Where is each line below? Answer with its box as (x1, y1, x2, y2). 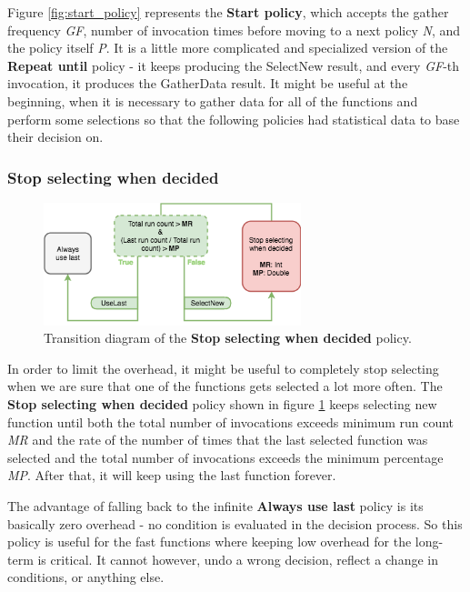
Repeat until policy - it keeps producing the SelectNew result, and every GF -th (7, 55, 460, 75)
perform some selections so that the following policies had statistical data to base (7, 109, 460, 128)
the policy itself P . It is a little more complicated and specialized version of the (7, 38, 448, 57)
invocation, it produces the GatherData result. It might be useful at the (7, 74, 408, 93)
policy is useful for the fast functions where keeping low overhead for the (7, 532, 412, 551)
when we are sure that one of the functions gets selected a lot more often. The (7, 376, 443, 396)
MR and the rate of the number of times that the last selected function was (7, 430, 428, 449)
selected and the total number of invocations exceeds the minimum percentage (7, 447, 444, 467)
